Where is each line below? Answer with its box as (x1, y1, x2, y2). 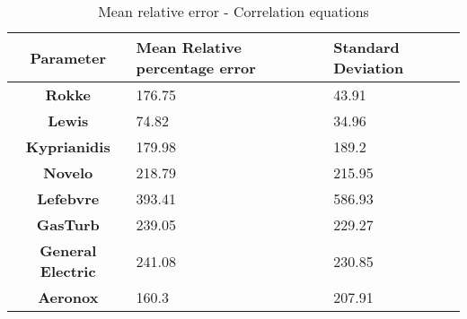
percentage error (136, 57, 256, 78)
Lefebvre (37, 188, 100, 209)
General (40, 240, 97, 261)
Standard (333, 37, 400, 57)
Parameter (30, 47, 106, 68)
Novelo (43, 162, 93, 183)
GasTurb (36, 214, 100, 235)
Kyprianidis (25, 136, 110, 157)
